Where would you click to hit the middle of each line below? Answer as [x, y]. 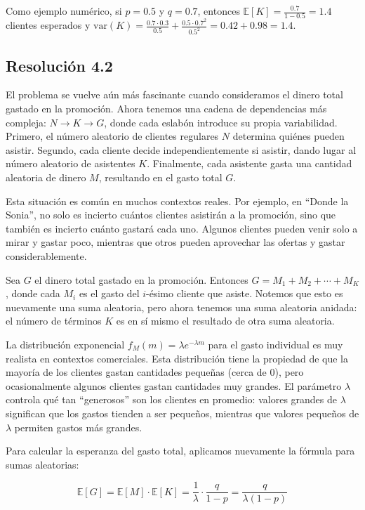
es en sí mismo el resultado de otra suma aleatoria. [225, 321]
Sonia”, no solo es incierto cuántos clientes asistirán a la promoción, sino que [171, 215]
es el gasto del [109, 293]
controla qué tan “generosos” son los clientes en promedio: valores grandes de [172, 399]
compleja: [26, 122]
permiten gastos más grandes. [78, 427]
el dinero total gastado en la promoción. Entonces [141, 279]
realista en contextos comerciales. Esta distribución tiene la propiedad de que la [177, 358]
